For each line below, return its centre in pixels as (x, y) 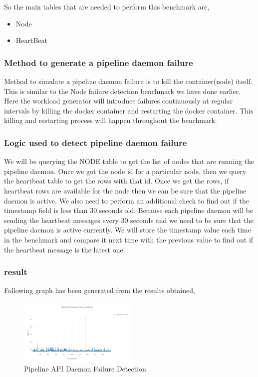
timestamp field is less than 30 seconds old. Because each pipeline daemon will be (129, 210)
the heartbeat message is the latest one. (65, 249)
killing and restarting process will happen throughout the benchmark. (111, 120)
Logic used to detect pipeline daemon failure (96, 142)
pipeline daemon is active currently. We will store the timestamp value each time (128, 230)
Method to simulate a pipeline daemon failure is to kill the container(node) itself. (128, 81)
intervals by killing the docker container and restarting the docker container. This (129, 110)
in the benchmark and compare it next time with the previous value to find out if (129, 239)
